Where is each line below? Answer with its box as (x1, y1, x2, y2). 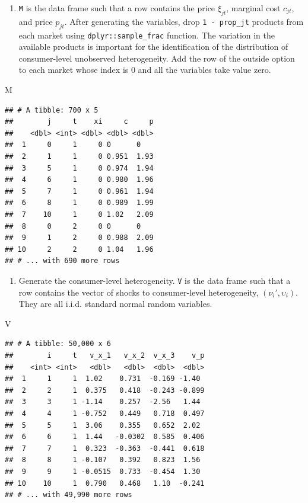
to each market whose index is (18, 63, 129, 76)
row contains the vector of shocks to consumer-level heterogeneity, (18, 286, 259, 298)
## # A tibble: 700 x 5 (5, 105, 99, 114)
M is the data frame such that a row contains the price (18, 2, 215, 14)
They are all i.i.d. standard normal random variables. (18, 297, 212, 310)
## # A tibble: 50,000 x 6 (5, 339, 111, 348)
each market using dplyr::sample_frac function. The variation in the (18, 28, 275, 41)
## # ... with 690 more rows (5, 257, 120, 265)
